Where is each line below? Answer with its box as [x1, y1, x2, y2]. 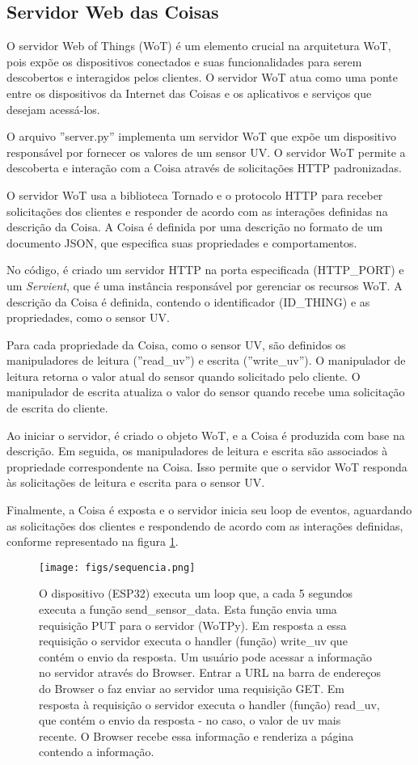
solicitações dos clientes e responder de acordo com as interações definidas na [6, 202, 388, 219]
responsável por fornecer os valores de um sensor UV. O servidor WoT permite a [6, 143, 406, 160]
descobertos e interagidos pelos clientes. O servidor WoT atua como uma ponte [6, 69, 398, 86]
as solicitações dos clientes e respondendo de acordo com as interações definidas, [6, 517, 403, 534]
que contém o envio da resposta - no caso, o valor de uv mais [39, 712, 341, 729]
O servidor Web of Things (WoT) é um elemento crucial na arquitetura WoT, [6, 37, 391, 54]
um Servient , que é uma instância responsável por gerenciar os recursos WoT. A [6, 277, 403, 294]
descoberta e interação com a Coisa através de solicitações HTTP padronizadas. [6, 159, 402, 176]
